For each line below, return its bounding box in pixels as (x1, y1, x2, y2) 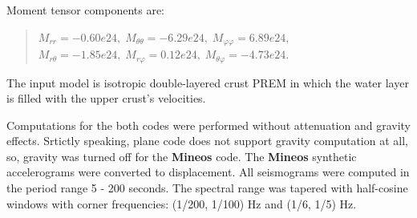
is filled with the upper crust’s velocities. (6, 90, 206, 107)
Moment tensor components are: (6, 2, 164, 18)
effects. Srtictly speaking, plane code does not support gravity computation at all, (6, 132, 408, 149)
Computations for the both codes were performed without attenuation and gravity (6, 116, 411, 133)
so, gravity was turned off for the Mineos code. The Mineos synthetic (6, 147, 357, 164)
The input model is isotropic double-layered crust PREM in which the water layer (6, 74, 409, 91)
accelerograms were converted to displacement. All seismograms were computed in (6, 163, 410, 180)
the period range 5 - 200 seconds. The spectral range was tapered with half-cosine (6, 180, 408, 196)
